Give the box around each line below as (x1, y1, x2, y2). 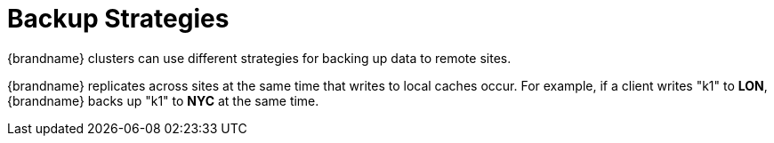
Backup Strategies (7, 4, 230, 34)
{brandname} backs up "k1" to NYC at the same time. (7, 92, 319, 108)
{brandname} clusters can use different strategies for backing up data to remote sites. (7, 50, 512, 66)
